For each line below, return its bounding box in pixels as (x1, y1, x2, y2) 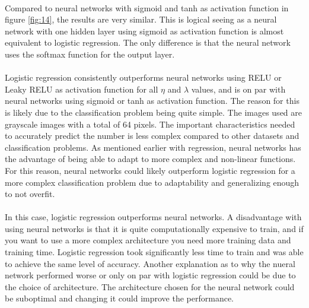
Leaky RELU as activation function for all (5, 82, 158, 95)
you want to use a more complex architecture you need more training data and (5, 234, 291, 246)
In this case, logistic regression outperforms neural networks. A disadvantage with (5, 211, 302, 223)
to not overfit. (5, 188, 55, 200)
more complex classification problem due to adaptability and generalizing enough (5, 176, 300, 188)
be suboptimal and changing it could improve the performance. (5, 292, 234, 304)
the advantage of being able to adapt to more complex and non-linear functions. (5, 153, 296, 165)
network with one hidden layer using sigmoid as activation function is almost (5, 24, 284, 37)
